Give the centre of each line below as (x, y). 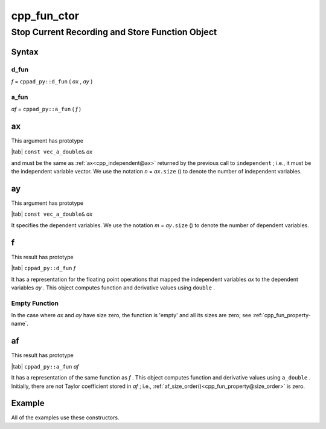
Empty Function (35, 303)
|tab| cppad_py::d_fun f (43, 268)
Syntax (25, 52)
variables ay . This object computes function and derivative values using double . (113, 288)
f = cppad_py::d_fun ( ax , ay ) (52, 81)
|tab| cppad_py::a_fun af (45, 366)
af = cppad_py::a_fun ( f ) (46, 109)
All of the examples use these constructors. (65, 418)
